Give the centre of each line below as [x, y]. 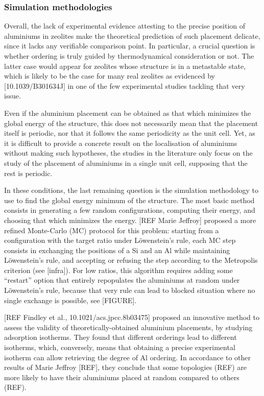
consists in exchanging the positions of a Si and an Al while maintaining [117, 250]
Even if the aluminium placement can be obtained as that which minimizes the [128, 113]
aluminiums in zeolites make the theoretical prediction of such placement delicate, [132, 35]
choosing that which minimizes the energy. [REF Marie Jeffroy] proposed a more [130, 220]
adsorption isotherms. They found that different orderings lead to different [121, 337]
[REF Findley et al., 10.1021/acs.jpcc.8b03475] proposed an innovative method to [132, 317]
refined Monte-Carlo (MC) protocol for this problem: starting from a [112, 230]
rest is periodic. [28, 173]
